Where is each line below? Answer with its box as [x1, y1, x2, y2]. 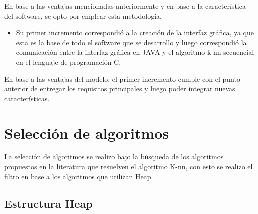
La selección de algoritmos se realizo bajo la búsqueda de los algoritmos [4, 151, 224, 162]
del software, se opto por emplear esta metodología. [4, 10, 162, 21]
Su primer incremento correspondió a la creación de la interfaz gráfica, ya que [16, 27, 254, 38]
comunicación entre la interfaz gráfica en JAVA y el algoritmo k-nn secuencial [16, 47, 254, 57]
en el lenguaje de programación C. [16, 56, 121, 67]
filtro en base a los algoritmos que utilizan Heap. [4, 171, 153, 181]
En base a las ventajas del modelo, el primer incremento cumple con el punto [4, 73, 240, 84]
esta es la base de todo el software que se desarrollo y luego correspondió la [16, 37, 247, 47]
